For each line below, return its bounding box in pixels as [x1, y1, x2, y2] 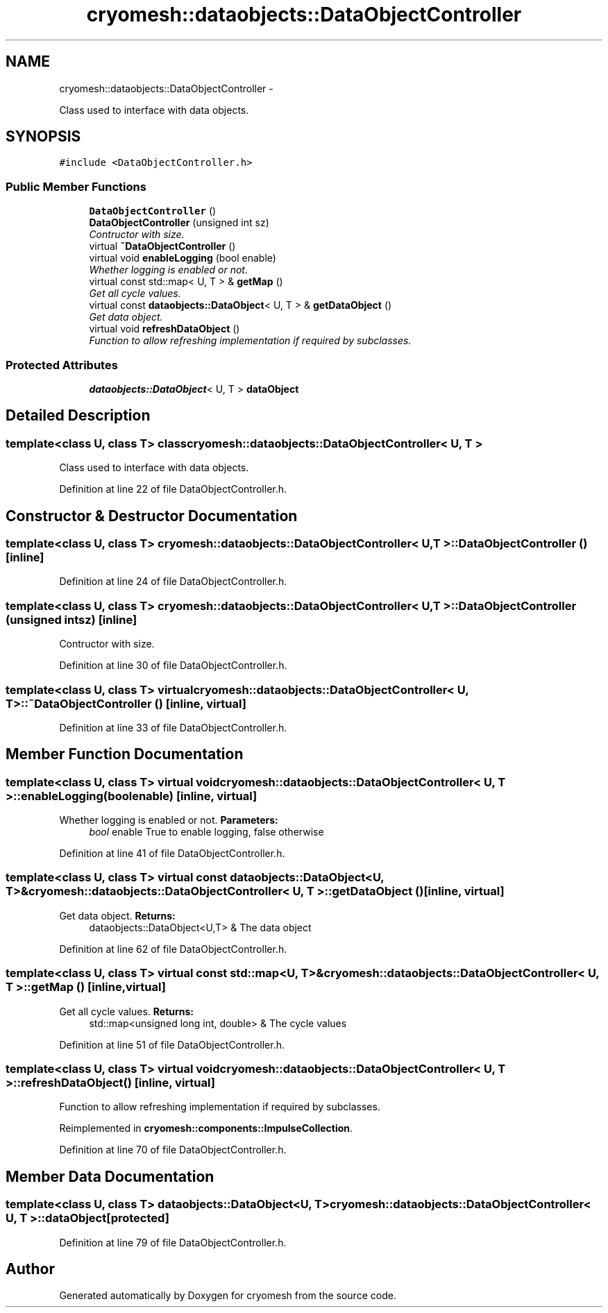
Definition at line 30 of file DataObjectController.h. [59, 659, 287, 672]
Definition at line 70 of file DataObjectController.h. [59, 1144, 287, 1156]
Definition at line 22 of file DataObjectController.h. [59, 483, 287, 495]
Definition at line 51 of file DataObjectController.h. [59, 1038, 285, 1051]
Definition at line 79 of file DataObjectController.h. [59, 1236, 287, 1248]
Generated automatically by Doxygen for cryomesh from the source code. [59, 1289, 396, 1302]
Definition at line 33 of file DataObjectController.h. [59, 721, 287, 734]
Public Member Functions [6, 179, 146, 194]
